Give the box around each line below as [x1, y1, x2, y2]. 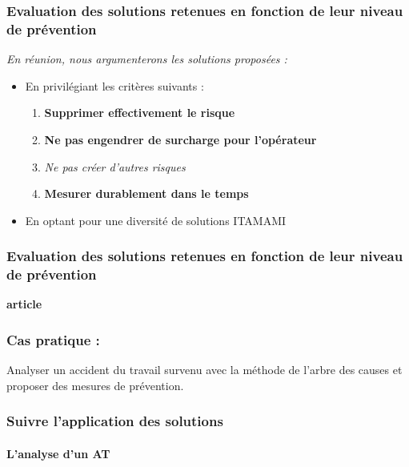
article [6, 296, 42, 312]
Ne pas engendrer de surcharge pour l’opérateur [44, 131, 317, 147]
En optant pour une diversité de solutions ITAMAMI [25, 211, 287, 228]
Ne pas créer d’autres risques [44, 158, 186, 175]
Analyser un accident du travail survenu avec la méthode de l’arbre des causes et [6, 361, 403, 378]
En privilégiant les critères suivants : [25, 77, 204, 94]
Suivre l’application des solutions [6, 411, 223, 431]
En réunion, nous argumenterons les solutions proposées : [6, 50, 287, 67]
